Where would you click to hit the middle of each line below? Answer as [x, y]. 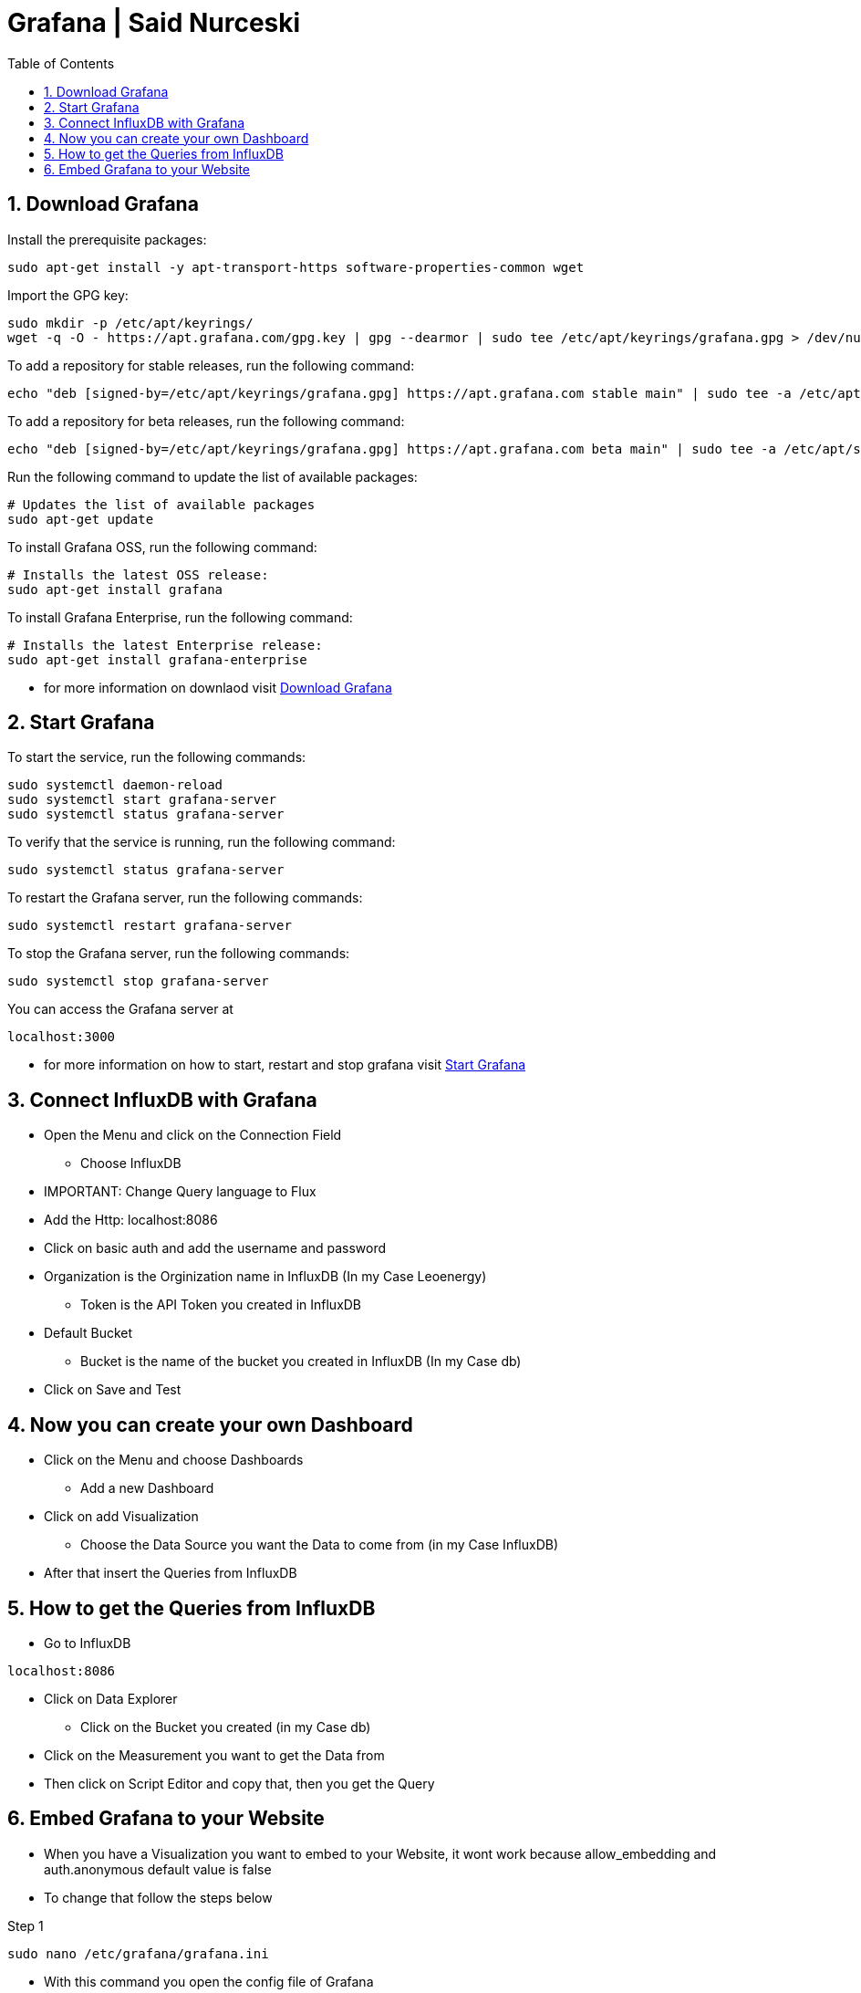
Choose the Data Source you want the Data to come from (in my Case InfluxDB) [320, 1545]
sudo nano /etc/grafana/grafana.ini [138, 1953]
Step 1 [26, 1925]
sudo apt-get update [81, 519]
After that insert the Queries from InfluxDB [171, 1573]
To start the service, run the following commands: [157, 757]
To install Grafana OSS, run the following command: [162, 547]
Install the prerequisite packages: [107, 239]
